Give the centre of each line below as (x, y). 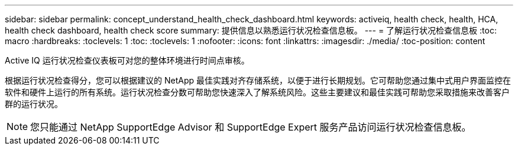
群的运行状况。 (34, 104)
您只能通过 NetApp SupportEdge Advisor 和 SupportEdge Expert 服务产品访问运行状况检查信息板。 (251, 127)
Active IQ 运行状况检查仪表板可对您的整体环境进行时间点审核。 (127, 60)
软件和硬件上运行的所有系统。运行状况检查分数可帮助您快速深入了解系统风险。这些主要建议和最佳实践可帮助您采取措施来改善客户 (257, 92)
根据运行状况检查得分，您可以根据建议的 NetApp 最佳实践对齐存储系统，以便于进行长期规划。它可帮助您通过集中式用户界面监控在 (258, 80)
